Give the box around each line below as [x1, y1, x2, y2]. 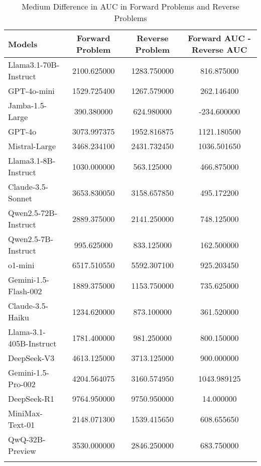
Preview [8, 445, 36, 456]
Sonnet [8, 192, 33, 204]
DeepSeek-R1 [8, 393, 54, 404]
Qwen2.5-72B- [8, 207, 57, 218]
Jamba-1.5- [8, 99, 47, 111]
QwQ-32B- [8, 433, 46, 445]
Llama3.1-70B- [8, 59, 60, 70]
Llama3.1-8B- [8, 155, 56, 166]
